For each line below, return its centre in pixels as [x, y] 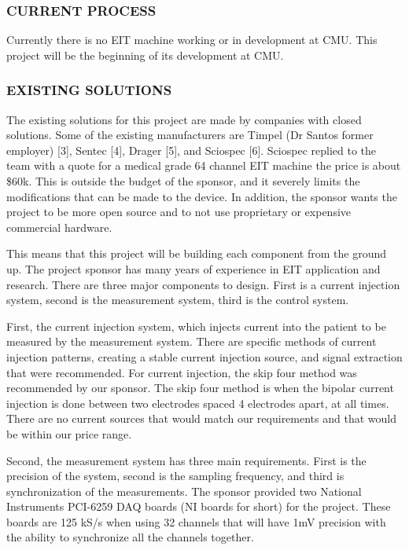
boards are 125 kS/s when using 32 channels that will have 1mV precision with [196, 521]
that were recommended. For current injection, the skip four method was [182, 372]
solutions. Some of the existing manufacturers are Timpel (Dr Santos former [190, 135]
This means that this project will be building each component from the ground [196, 253]
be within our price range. [69, 433]
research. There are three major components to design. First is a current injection [203, 284]
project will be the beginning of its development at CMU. [145, 55]
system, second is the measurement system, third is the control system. [178, 300]
